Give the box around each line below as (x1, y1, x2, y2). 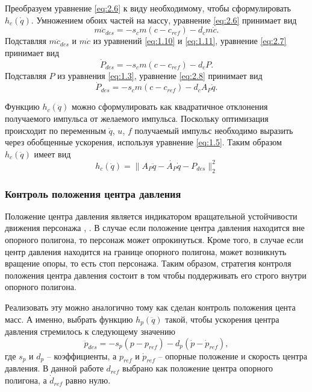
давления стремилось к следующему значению (5, 325, 175, 338)
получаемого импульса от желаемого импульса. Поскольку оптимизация (5, 112, 269, 124)
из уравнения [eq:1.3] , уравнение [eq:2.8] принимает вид (57, 69, 263, 81)
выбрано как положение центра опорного (122, 362, 273, 375)
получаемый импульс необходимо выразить (134, 124, 293, 136)
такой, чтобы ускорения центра (165, 312, 279, 325)
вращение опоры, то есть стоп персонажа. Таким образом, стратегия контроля (5, 257, 292, 270)
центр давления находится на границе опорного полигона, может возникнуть (5, 245, 287, 258)
